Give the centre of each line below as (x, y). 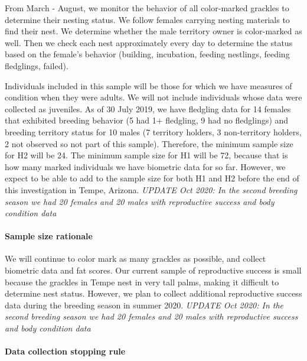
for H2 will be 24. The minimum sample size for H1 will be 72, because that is (146, 155)
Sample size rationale (49, 236)
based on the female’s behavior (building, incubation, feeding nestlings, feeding (147, 54)
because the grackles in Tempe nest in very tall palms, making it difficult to (142, 282)
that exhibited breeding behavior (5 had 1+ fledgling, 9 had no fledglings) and (147, 120)
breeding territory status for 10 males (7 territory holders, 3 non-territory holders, (153, 131)
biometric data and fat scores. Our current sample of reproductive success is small (153, 270)
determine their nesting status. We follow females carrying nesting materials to (147, 19)
